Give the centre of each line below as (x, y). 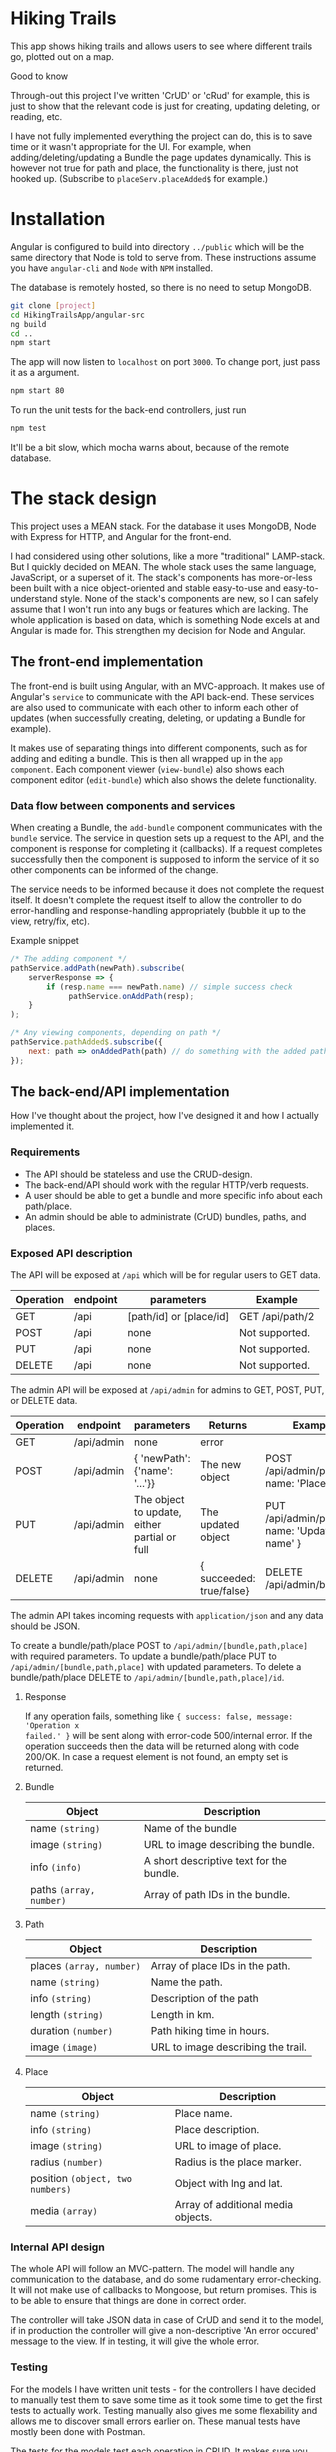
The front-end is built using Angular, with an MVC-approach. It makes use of (168, 686)
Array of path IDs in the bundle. (217, 1895)
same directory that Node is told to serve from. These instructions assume (163, 257)
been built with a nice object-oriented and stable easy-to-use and (146, 588)
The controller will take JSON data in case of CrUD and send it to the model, (167, 2320)
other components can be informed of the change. (114, 870)
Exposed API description (71, 1253)
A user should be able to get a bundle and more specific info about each (173, 1195)
